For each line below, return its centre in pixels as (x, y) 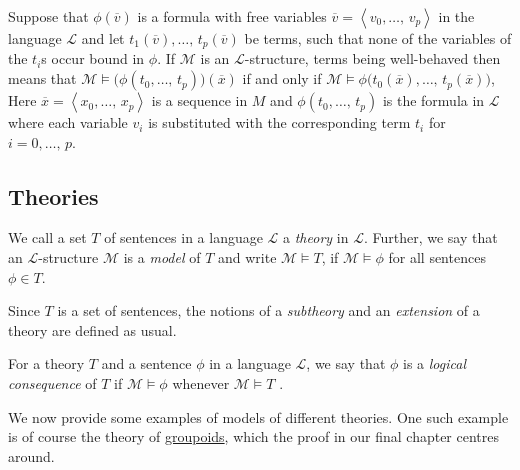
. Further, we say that (430, 237)
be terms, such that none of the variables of (378, 38)
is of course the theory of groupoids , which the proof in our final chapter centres (254, 436)
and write (247, 257)
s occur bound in (93, 58)
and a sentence (146, 363)
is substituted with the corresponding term (279, 122)
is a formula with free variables (232, 16)
